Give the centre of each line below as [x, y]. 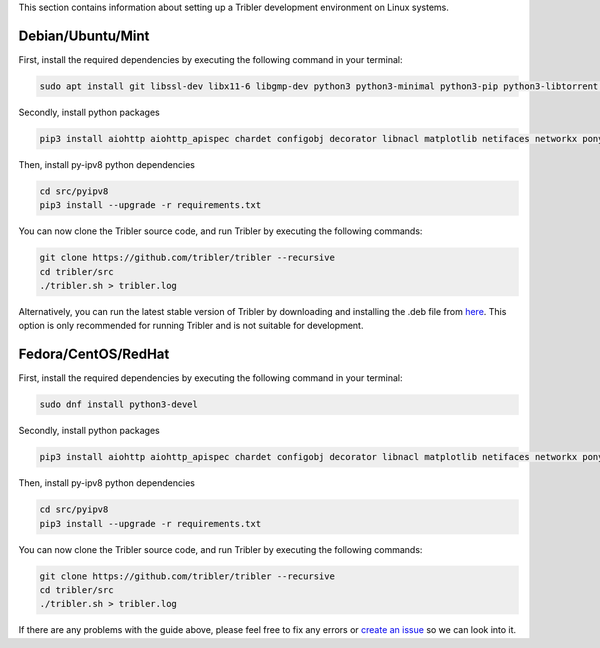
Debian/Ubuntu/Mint [84, 35]
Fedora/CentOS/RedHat [94, 354]
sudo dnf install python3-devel [119, 404]
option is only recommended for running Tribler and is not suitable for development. [191, 326]
